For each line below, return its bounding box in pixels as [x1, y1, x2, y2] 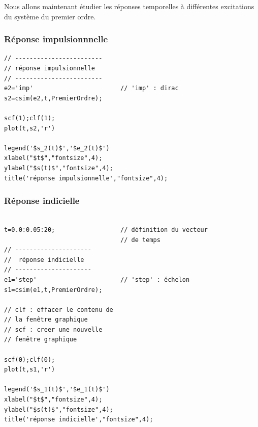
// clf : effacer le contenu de [4, 306, 113, 313]
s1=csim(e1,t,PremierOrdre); [4, 286, 103, 293]
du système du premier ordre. [4, 11, 96, 21]
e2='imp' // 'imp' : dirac [4, 85, 179, 92]
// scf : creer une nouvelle [4, 326, 103, 333]
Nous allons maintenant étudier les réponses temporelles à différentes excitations [4, 1, 254, 11]
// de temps [120, 236, 160, 244]
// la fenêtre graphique [4, 316, 88, 324]
